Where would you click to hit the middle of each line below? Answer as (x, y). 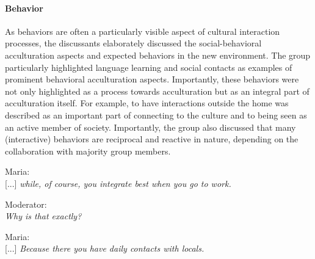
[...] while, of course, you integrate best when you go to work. (118, 183)
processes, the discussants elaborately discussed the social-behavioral (133, 43)
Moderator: (26, 204)
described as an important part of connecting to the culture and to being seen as (156, 115)
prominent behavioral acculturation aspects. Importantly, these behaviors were (152, 79)
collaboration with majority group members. (88, 151)
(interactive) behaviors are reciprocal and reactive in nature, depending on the (152, 139)
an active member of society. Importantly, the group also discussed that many (150, 127)
